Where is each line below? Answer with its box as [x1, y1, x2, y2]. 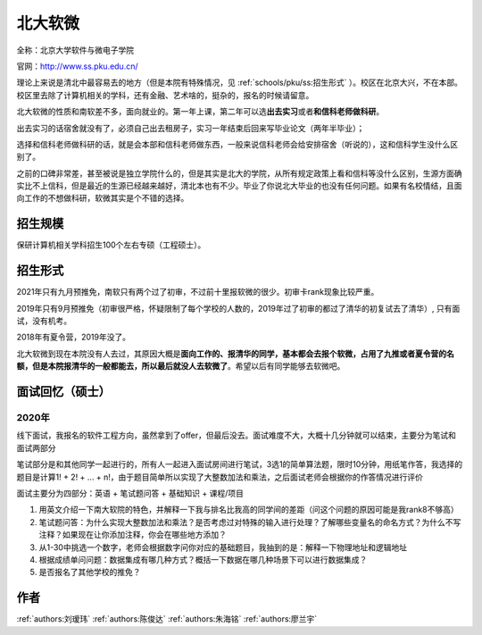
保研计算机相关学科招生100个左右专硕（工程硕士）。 [16, 239, 206, 250]
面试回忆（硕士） [16, 384, 111, 399]
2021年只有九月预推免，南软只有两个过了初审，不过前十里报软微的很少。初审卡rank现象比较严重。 [16, 287, 379, 297]
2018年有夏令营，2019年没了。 [16, 331, 131, 343]
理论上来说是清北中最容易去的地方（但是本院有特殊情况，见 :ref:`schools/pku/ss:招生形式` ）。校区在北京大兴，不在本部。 [16, 77, 463, 88]
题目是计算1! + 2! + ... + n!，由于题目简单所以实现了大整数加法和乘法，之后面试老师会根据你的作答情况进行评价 [16, 472, 424, 482]
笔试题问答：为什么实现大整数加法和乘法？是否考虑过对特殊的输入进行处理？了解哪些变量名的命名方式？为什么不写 [38, 516, 461, 527]
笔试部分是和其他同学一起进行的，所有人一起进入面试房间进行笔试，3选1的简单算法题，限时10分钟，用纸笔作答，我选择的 [16, 459, 463, 470]
